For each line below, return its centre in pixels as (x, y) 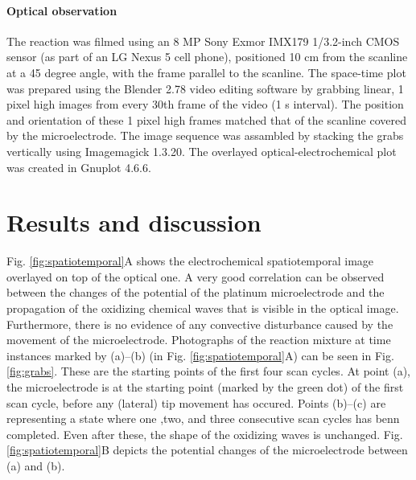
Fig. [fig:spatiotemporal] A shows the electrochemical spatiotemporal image (190, 261)
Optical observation (62, 10)
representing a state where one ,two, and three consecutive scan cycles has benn (203, 418)
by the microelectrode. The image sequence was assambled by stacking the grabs (205, 135)
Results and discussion (134, 222)
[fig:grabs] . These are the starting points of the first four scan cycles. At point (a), (209, 371)
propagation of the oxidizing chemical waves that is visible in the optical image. (203, 308)
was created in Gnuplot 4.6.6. (79, 167)
